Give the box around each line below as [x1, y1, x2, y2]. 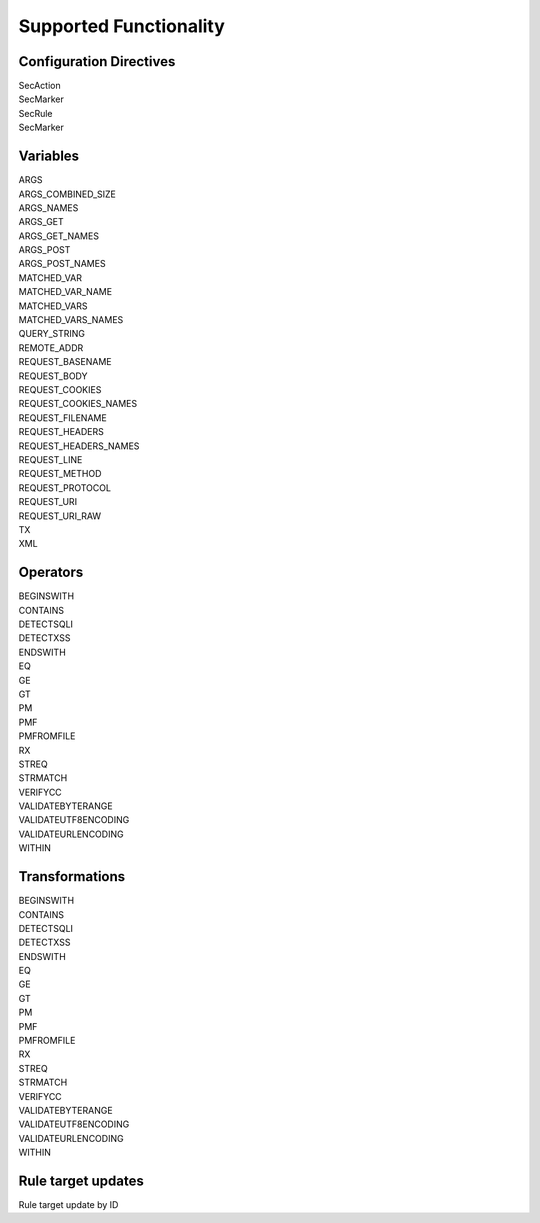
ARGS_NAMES [18, 201, 79, 214]
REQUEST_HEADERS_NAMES [18, 440, 140, 452]
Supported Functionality [18, 15, 225, 37]
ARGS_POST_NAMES [18, 258, 106, 270]
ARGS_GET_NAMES [18, 230, 100, 242]
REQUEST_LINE [18, 453, 83, 465]
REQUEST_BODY [18, 370, 88, 382]
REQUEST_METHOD [18, 468, 102, 480]
